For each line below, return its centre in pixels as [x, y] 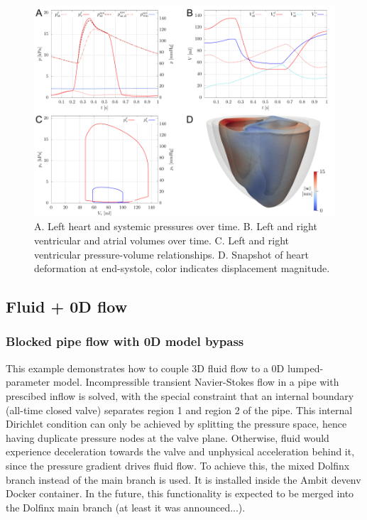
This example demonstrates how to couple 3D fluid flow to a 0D [145, 368]
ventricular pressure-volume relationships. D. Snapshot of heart [172, 254]
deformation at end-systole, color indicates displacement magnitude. [182, 268]
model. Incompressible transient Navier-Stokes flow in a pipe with [196, 382]
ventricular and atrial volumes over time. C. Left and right [162, 240]
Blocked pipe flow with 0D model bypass [125, 341]
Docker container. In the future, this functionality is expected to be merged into [180, 493]
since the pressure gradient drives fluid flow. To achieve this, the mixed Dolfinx [178, 465]
